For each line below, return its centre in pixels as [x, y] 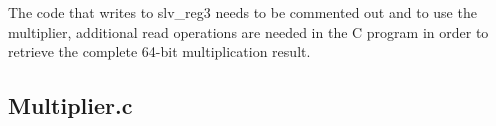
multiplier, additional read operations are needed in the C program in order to [248, 31]
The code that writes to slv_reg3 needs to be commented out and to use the [242, 12]
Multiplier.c [70, 105]
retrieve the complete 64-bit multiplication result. [159, 51]
